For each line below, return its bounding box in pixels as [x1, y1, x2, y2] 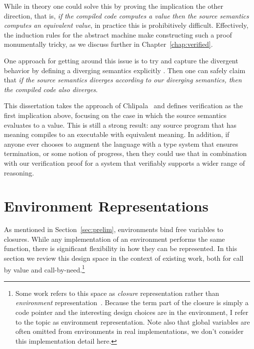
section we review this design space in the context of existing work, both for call [4, 253, 244, 263]
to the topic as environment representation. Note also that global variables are [15, 316, 250, 327]
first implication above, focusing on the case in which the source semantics [4, 110, 227, 120]
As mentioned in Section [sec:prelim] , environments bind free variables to [4, 224, 223, 234]
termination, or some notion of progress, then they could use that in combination [4, 148, 247, 158]
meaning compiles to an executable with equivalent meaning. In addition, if [4, 129, 230, 139]
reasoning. [4, 167, 34, 177]
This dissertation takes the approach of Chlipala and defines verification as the [4, 100, 243, 111]
